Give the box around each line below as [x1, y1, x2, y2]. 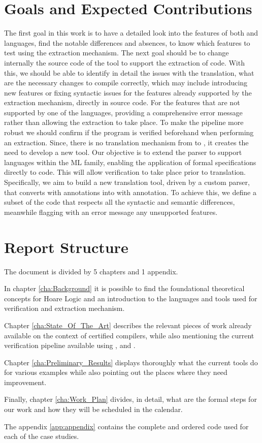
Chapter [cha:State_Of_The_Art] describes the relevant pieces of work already [4, 320, 252, 330]
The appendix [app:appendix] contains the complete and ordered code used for [4, 421, 249, 431]
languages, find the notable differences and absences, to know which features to [4, 37, 250, 48]
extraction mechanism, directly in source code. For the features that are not [4, 97, 240, 108]
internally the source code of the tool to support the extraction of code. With [4, 57, 245, 68]
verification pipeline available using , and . [4, 340, 136, 351]
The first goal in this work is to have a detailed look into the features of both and [4, 27, 258, 38]
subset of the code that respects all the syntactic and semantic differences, [4, 197, 235, 207]
